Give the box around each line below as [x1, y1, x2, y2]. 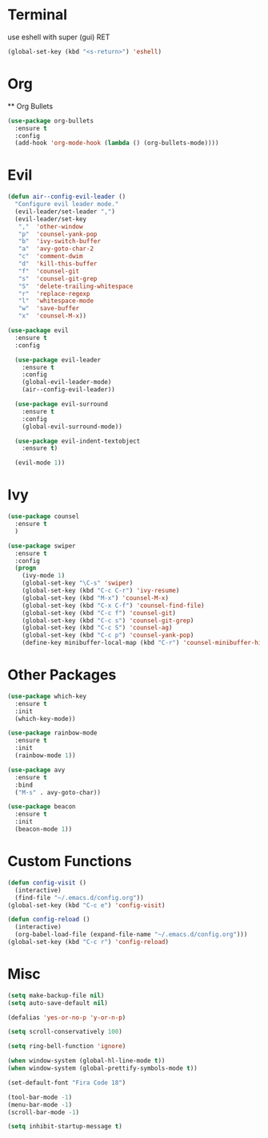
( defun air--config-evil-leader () [7, 192, 126, 201]
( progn [14, 564, 37, 573]
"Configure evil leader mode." [14, 200, 119, 209]
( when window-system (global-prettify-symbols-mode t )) [7, 1064, 198, 1072]
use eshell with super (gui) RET [7, 32, 110, 42]
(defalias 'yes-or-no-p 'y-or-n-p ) [7, 1013, 126, 1022]
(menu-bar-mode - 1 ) [7, 1100, 73, 1108]
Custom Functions [7, 852, 133, 871]
